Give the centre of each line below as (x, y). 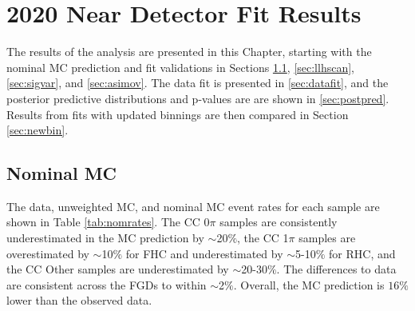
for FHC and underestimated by (204, 253)
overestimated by (48, 253)
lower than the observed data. (79, 300)
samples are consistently (279, 222)
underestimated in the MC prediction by (105, 238)
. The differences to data (336, 269)
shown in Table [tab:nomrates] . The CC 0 (108, 222)
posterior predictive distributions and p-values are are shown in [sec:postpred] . (198, 98)
